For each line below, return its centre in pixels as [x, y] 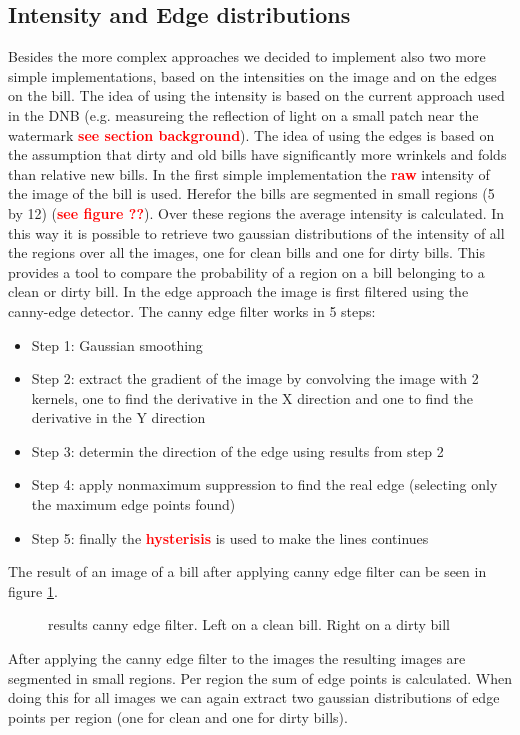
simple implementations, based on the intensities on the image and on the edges [252, 75]
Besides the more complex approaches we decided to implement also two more [247, 56]
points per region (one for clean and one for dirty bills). [178, 716]
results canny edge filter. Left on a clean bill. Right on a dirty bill [249, 624]
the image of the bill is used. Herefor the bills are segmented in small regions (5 [251, 193]
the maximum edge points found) [133, 504]
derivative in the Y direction [118, 417]
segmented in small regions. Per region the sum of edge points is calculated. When [260, 677]
